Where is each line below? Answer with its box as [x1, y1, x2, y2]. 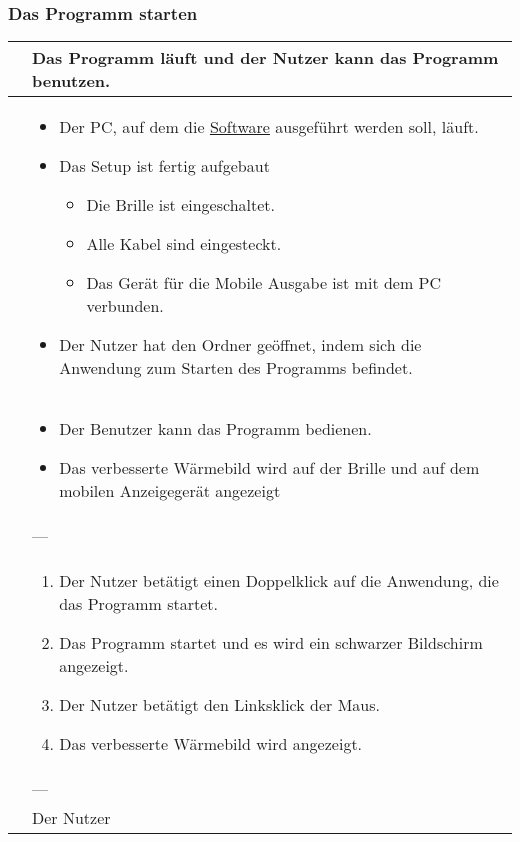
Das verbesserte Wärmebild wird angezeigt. [59, 732, 363, 756]
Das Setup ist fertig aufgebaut [59, 154, 270, 178]
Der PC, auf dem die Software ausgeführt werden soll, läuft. [59, 115, 479, 139]
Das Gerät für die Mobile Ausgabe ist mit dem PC [86, 271, 442, 295]
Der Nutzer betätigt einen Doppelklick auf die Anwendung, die [59, 569, 499, 593]
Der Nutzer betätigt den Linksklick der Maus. [59, 693, 380, 717]
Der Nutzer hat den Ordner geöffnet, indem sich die [59, 333, 422, 357]
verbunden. [86, 294, 164, 318]
